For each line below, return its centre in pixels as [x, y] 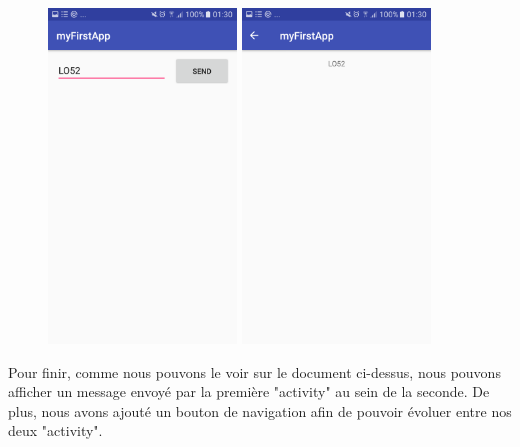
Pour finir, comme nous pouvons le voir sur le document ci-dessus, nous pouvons [254, 371]
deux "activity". [55, 430]
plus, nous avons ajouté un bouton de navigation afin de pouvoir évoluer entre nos [260, 410]
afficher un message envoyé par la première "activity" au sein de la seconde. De [249, 391]
